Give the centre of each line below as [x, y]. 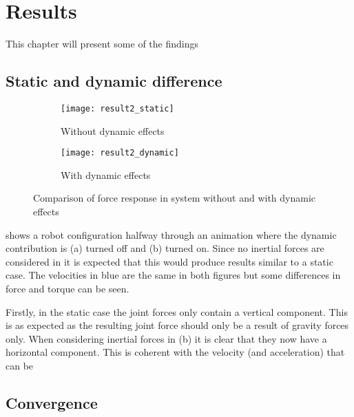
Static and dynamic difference [114, 81]
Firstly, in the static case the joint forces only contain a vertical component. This [177, 311]
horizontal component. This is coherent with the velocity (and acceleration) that [175, 352]
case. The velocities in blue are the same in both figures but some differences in [173, 275]
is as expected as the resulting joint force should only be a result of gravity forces [177, 325]
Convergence [52, 402]
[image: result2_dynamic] [120, 153]
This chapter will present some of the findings [102, 44]
